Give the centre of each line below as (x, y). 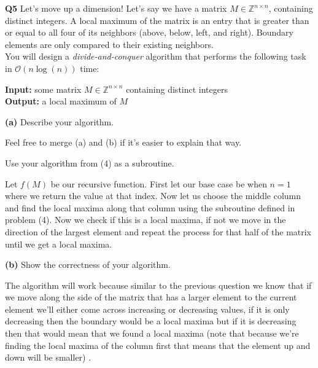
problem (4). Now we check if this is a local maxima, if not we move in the (145, 220)
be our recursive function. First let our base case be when (159, 183)
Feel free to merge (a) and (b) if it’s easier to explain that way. (123, 142)
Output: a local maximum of (61, 101)
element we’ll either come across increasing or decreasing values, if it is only (147, 309)
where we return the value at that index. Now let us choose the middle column (153, 196)
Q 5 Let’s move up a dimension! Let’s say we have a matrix (116, 8)
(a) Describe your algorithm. (60, 121)
